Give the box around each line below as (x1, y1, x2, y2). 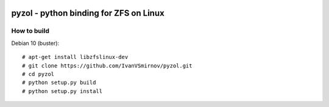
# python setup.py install (22, 88, 103, 94)
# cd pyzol (22, 71, 55, 77)
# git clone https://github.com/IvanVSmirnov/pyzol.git (22, 62, 193, 69)
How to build (11, 27, 50, 35)
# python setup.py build (22, 79, 96, 86)
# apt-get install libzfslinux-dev (22, 53, 129, 61)
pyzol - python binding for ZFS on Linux (11, 8, 164, 18)
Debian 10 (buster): (11, 40, 60, 47)
